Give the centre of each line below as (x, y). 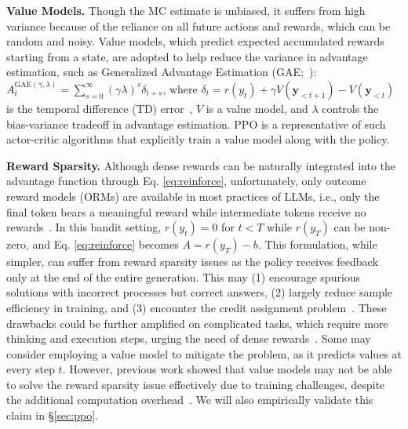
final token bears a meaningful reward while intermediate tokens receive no (186, 211)
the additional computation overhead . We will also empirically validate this (190, 400)
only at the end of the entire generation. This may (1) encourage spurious (184, 276)
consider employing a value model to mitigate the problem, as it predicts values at (204, 353)
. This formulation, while (317, 244)
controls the (350, 108)
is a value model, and (257, 108)
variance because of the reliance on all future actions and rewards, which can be (199, 25)
